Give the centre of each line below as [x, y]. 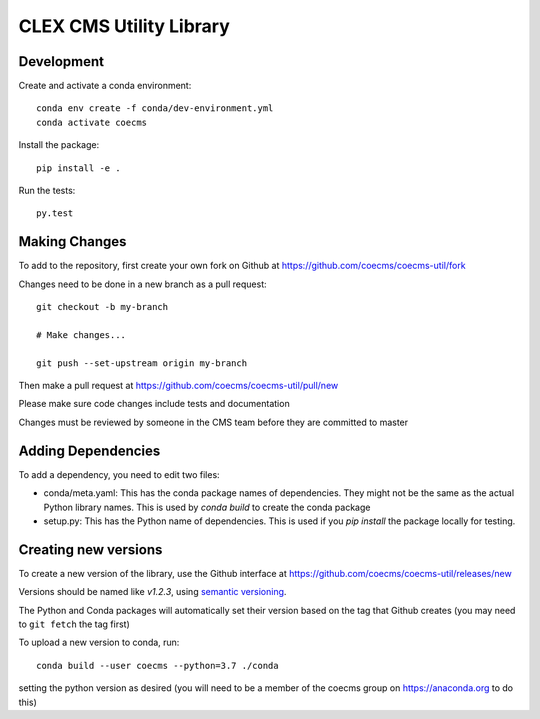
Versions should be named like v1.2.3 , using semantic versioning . [152, 592]
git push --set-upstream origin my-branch [142, 363]
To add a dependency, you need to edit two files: [119, 474]
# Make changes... [81, 334]
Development [61, 61]
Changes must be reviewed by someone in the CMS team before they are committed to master [213, 422]
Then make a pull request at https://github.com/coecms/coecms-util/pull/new [178, 386]
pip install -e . [78, 168]
